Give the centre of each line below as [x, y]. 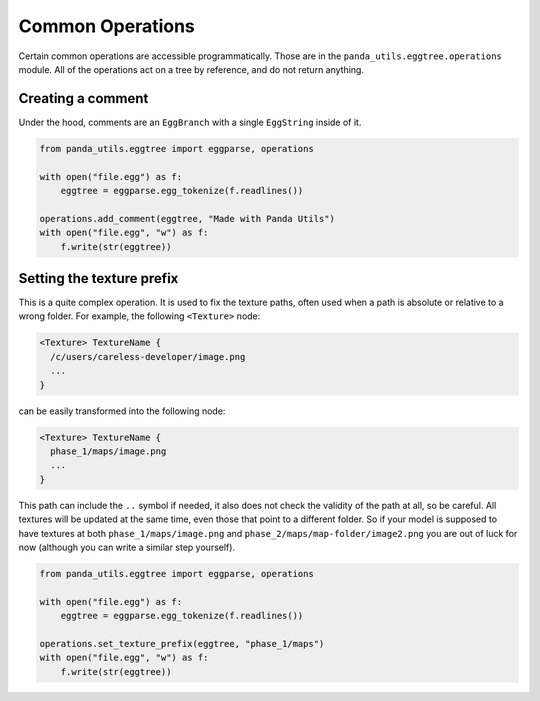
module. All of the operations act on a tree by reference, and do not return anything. [191, 69]
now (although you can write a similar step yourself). [126, 547]
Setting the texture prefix [98, 278]
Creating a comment [83, 98]
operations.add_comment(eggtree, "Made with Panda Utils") [187, 218]
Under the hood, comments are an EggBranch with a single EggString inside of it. [190, 122]
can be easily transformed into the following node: [122, 411]
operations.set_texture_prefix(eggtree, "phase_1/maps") [182, 643]
